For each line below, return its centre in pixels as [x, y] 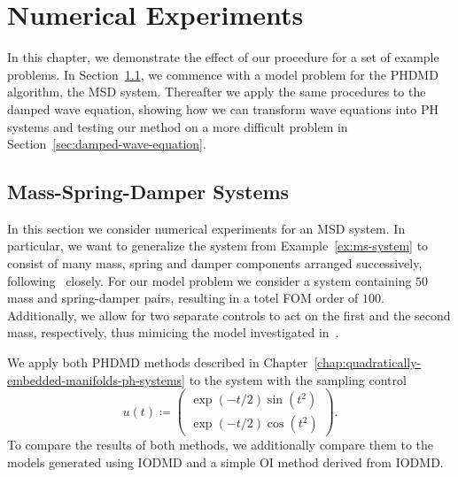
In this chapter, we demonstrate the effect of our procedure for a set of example [223, 57]
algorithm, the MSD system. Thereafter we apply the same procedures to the [217, 92]
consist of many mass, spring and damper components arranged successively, [215, 263]
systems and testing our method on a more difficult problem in [178, 126]
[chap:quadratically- [368, 362]
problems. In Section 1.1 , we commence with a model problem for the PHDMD [223, 74]
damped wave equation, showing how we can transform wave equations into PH [223, 108]
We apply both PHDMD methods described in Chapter [158, 362]
